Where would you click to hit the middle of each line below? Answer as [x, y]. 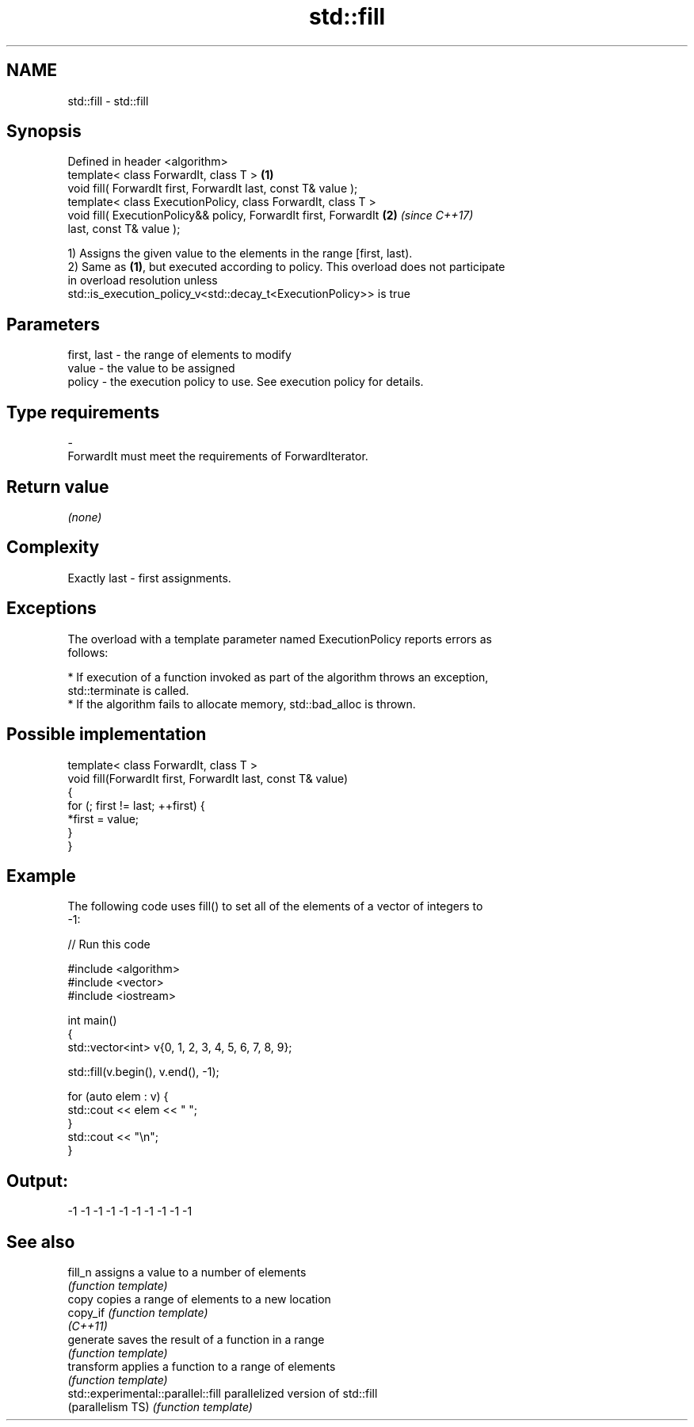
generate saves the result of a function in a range [196, 1340]
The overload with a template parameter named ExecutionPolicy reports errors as [280, 639]
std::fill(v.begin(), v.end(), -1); [143, 1072]
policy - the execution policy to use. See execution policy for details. [246, 382]
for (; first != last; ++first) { [136, 805]
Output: [37, 1181]
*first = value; [103, 818]
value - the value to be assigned [151, 368]
